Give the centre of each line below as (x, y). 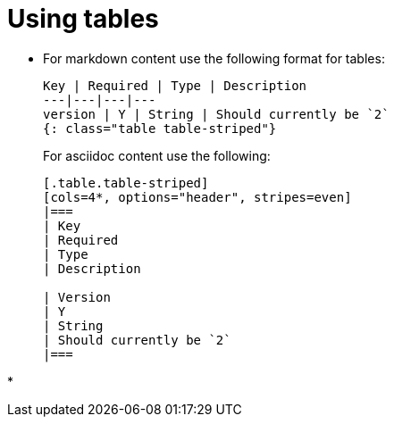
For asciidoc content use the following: (157, 155)
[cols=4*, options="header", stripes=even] (197, 197)
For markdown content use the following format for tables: (214, 58)
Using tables (83, 19)
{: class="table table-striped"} (160, 128)
